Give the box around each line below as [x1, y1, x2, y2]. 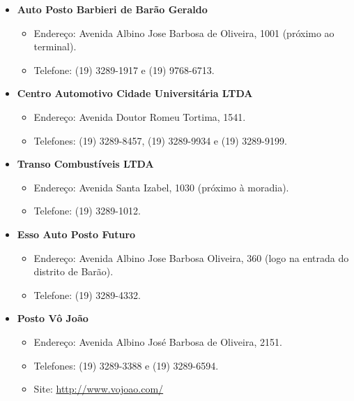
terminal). [33, 39, 77, 54]
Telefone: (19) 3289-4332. [33, 287, 141, 302]
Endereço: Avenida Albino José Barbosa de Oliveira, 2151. [33, 334, 282, 349]
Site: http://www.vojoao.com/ [33, 381, 164, 396]
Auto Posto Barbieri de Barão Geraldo [17, 2, 208, 16]
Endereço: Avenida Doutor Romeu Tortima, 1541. [33, 109, 246, 124]
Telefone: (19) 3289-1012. [33, 203, 141, 218]
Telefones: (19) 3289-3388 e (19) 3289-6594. [33, 358, 219, 372]
